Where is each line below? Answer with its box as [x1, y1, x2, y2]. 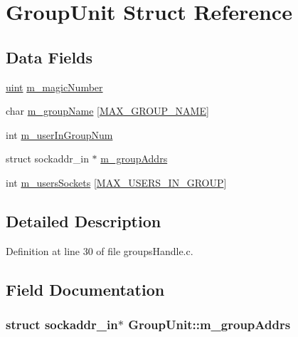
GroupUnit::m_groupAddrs [128, 316, 291, 333]
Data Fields [6, 46, 93, 68]
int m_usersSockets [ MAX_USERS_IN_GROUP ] [6, 175, 227, 190]
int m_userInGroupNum [6, 127, 113, 142]
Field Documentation [6, 278, 165, 300]
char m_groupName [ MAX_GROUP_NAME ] [6, 103, 209, 118]
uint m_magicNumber [6, 79, 103, 94]
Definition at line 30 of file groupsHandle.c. [6, 243, 193, 258]
